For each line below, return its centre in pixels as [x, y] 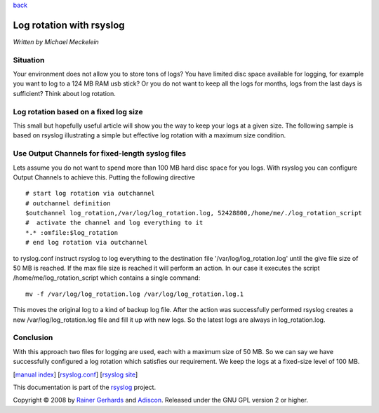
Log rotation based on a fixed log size [78, 111]
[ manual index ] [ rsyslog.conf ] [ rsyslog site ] [75, 374]
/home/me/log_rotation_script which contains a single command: [107, 278]
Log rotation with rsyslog [69, 25]
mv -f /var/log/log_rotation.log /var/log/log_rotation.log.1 [135, 294]
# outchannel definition [68, 203]
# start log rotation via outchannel [91, 194]
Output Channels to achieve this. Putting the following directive [104, 177]
